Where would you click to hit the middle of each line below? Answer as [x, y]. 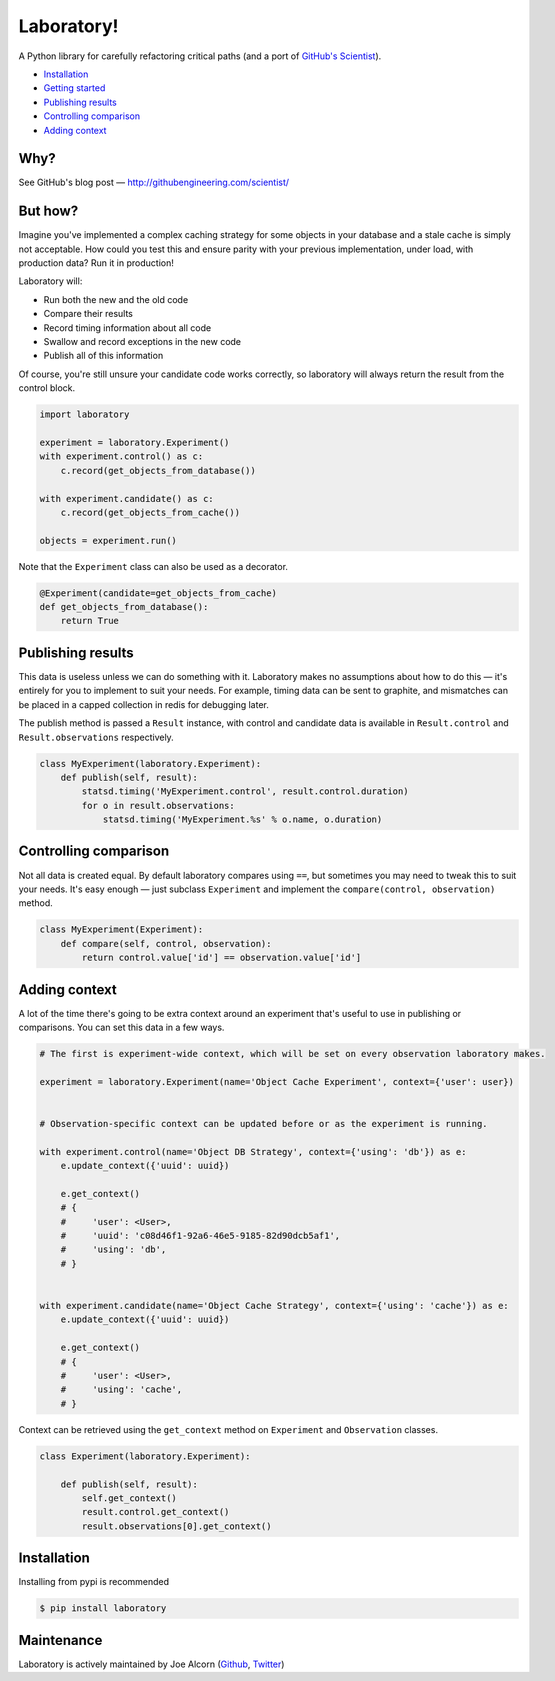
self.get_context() [129, 1498]
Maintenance [60, 1640]
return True [90, 621]
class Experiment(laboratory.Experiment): [145, 1456]
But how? [48, 211]
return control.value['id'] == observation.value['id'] [221, 958]
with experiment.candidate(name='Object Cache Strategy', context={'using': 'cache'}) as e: [274, 1306]
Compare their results [88, 314]
